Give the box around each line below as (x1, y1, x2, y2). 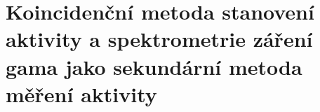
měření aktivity (6, 79, 157, 108)
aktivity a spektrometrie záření (6, 24, 313, 53)
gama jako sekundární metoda (6, 52, 302, 80)
